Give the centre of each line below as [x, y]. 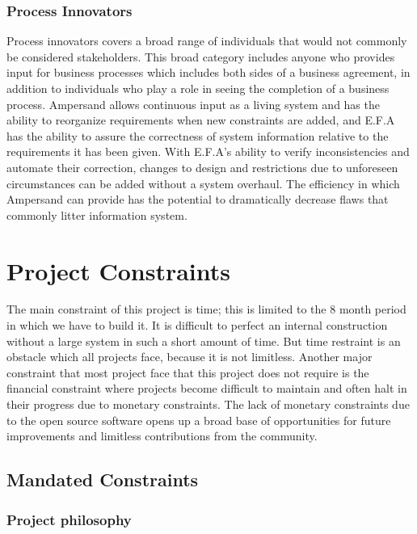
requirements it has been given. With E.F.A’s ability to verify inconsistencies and [208, 151]
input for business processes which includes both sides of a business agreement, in [208, 72]
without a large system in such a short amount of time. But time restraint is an [204, 341]
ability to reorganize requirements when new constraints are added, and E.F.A [201, 120]
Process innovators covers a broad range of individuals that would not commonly [207, 41]
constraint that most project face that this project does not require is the [188, 372]
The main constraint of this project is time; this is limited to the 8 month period [206, 309]
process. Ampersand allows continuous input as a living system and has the [193, 104]
